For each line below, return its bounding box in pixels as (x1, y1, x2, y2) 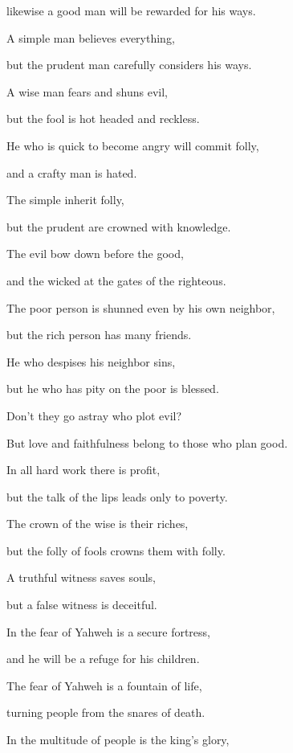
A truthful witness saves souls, (6, 569, 156, 586)
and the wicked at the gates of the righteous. (6, 272, 226, 289)
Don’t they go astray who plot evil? (6, 407, 182, 424)
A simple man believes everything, (6, 29, 175, 46)
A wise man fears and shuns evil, (6, 83, 168, 100)
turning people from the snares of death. (6, 704, 206, 721)
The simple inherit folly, (6, 191, 124, 208)
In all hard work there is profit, (6, 461, 161, 478)
